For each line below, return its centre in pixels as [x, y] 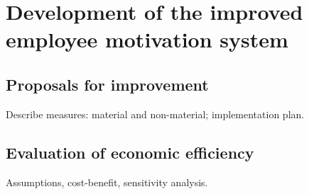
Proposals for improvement [107, 84]
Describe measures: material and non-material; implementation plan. [155, 114]
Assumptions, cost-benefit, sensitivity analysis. [107, 182]
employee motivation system [147, 39]
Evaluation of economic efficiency [130, 152]
